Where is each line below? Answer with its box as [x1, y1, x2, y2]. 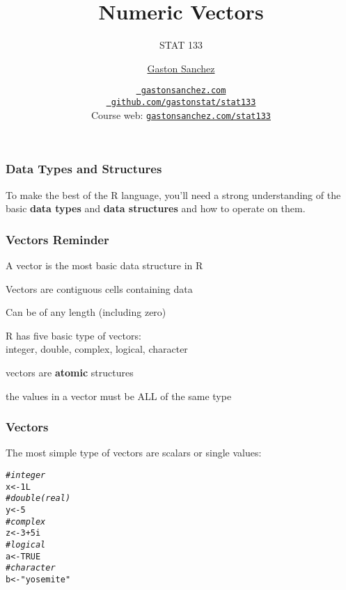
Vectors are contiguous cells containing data [6, 281, 193, 296]
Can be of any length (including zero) [6, 305, 166, 319]
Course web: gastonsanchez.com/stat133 [91, 107, 272, 122]
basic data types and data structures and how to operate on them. [6, 201, 306, 216]
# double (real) [6, 493, 71, 504]
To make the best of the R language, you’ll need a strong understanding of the [6, 187, 341, 202]
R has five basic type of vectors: [6, 328, 141, 342]
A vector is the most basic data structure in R [6, 257, 203, 272]
